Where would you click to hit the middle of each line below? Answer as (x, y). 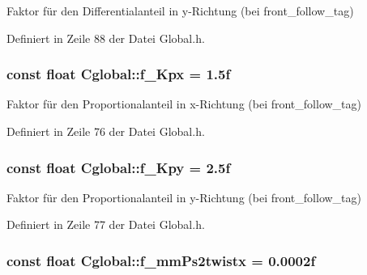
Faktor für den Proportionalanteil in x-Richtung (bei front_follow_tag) (184, 104)
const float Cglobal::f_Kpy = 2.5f (119, 167)
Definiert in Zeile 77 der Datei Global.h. (106, 224)
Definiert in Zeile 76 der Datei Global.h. (106, 131)
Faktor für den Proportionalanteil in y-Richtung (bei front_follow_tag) (184, 197)
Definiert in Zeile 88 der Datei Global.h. (106, 38)
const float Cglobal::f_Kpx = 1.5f (119, 74)
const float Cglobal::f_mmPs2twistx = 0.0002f (161, 260)
